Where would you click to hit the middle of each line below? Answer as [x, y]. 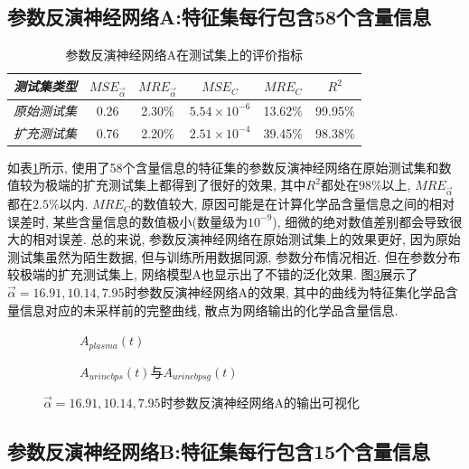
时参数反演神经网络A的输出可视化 [260, 403]
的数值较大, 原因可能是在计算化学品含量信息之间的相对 [293, 204]
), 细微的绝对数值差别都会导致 [361, 221]
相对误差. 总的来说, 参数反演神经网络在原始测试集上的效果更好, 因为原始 [246, 239]
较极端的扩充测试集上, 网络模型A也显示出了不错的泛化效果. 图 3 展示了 [213, 274]
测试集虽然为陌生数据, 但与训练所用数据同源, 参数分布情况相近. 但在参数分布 [234, 256]
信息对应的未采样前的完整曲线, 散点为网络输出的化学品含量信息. [209, 310]
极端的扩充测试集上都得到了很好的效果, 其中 [175, 185]
